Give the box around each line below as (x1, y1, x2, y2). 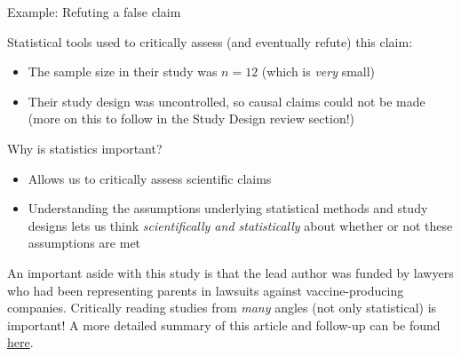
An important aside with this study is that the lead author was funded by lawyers (7, 263, 454, 281)
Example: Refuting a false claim (7, 3, 181, 20)
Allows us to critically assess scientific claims (28, 169, 272, 187)
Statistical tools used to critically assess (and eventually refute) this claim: (7, 32, 413, 51)
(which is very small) (261, 62, 376, 81)
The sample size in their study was (28, 62, 218, 81)
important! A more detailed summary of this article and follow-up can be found (7, 315, 441, 334)
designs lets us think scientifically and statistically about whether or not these (28, 216, 453, 234)
